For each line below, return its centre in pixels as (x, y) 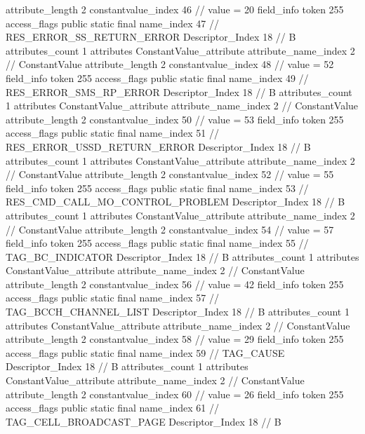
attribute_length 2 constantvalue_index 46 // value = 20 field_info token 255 (175, 9)
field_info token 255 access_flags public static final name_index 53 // (157, 188)
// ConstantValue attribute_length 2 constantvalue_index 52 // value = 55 (170, 174)
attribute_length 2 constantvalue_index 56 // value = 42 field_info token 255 (175, 284)
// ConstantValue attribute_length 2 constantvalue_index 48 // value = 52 (170, 64)
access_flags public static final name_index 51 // (113, 133)
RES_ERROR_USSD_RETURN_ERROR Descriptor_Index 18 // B (158, 146)
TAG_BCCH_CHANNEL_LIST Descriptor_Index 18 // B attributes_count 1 (178, 312)
